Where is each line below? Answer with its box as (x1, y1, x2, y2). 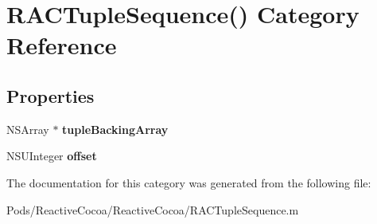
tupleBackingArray (62, 120, 169, 137)
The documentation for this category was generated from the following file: (6, 174, 371, 191)
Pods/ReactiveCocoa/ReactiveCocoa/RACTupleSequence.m (6, 201, 299, 218)
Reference (6, 29, 117, 61)
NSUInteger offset (6, 147, 97, 164)
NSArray (6, 120, 49, 137)
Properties (6, 83, 95, 108)
